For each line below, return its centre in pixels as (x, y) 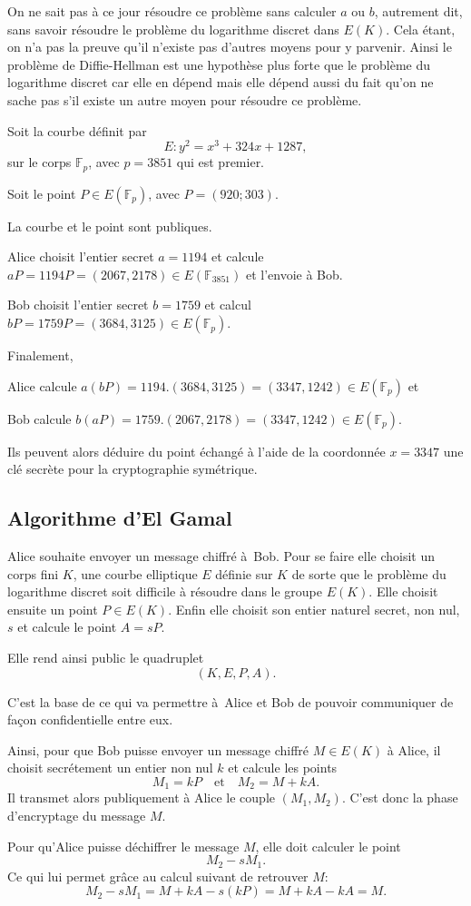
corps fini (33, 573)
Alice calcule (42, 385)
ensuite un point (53, 609)
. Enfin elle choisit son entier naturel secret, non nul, (314, 609)
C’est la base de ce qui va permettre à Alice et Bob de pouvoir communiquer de (231, 701)
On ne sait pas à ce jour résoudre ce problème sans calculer (172, 11)
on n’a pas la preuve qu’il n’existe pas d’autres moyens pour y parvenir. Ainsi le (230, 47)
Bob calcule (39, 418)
